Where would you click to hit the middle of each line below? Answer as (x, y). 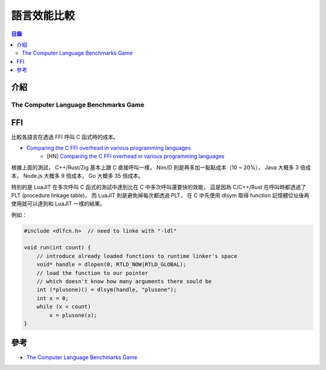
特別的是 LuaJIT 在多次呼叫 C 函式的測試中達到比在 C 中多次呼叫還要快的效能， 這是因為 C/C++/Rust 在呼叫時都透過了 (159, 187)
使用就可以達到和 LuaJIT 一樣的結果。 (58, 204)
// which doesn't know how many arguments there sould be (124, 281)
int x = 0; (53, 298)
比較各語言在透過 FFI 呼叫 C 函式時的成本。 (65, 137)
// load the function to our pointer (92, 273)
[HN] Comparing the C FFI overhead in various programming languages (136, 156)
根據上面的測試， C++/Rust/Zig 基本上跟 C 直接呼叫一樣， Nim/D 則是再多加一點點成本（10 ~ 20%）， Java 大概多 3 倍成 (161, 167)
